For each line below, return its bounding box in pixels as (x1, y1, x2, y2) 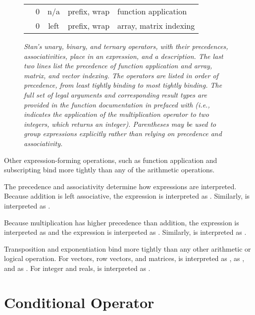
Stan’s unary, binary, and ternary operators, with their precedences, (24, 41, 228, 51)
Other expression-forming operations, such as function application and (4, 155, 217, 165)
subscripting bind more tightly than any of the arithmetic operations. (4, 164, 215, 175)
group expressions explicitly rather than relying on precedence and (24, 128, 222, 139)
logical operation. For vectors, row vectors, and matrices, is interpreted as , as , (4, 253, 245, 263)
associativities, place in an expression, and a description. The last (24, 51, 223, 61)
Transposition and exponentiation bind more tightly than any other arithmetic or (4, 243, 251, 254)
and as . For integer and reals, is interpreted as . (4, 262, 151, 273)
